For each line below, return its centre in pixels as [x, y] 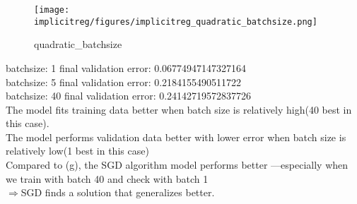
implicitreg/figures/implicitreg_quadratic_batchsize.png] [176, 22]
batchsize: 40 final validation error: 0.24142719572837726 [129, 96]
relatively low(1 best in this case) [77, 151]
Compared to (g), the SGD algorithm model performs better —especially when [177, 165]
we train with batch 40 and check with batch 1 [107, 178]
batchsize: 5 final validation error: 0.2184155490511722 [124, 82]
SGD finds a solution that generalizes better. [118, 192]
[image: [52, 10]
